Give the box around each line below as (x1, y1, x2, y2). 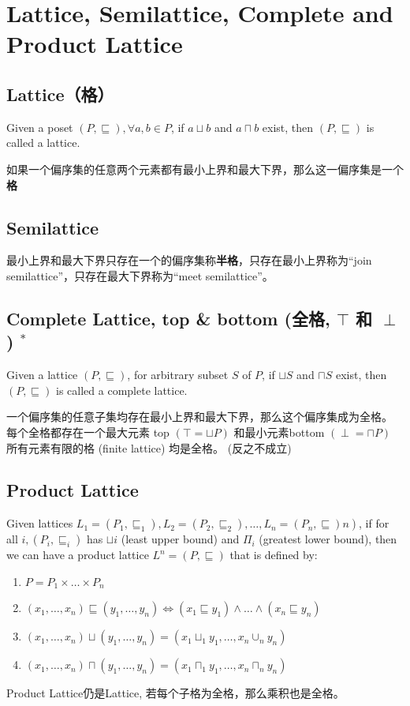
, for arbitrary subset (127, 366, 229, 383)
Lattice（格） (6, 81, 114, 106)
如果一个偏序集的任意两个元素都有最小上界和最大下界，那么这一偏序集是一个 (6, 160, 404, 177)
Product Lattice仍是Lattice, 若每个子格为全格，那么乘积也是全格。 (6, 685, 345, 701)
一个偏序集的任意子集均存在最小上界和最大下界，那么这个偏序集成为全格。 (6, 408, 393, 425)
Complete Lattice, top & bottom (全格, (6, 306, 330, 330)
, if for (359, 515, 389, 531)
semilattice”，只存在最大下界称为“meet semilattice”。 (6, 267, 274, 284)
